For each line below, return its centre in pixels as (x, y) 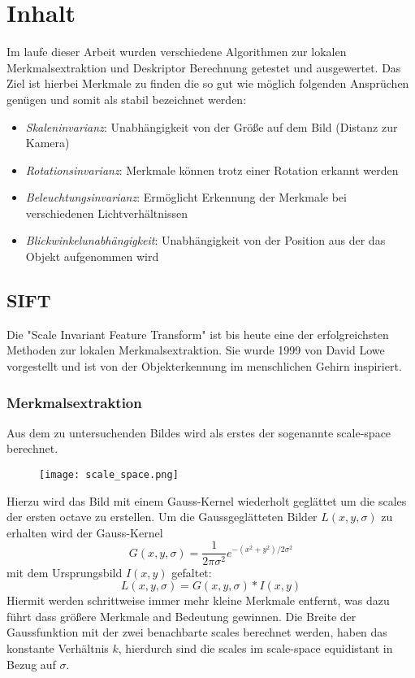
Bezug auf (31, 664)
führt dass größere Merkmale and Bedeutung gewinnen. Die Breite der (182, 616)
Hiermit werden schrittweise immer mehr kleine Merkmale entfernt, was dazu (198, 600)
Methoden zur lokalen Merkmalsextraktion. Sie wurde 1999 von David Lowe (196, 350)
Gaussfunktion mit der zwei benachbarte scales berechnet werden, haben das (197, 632)
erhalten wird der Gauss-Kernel (85, 532)
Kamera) (48, 143)
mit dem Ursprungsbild (65, 572)
